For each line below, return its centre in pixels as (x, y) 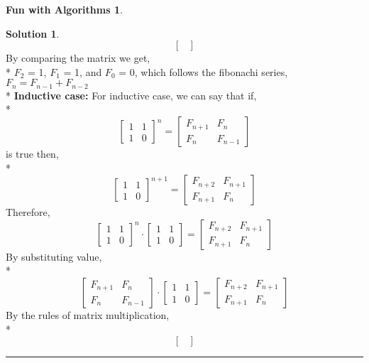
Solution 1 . (33, 33)
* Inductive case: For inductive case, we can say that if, (131, 95)
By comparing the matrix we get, (78, 58)
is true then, (32, 154)
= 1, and (83, 71)
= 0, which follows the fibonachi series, (203, 71)
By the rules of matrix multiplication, (88, 314)
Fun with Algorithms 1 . (64, 9)
